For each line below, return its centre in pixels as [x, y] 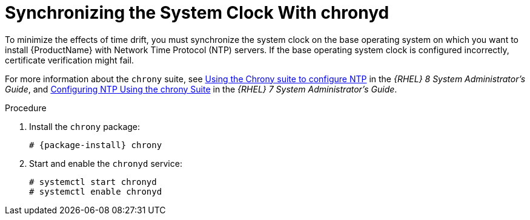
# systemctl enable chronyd [96, 191]
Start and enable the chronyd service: [106, 163]
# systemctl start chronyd [93, 182]
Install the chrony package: [85, 126]
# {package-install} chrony [96, 145]
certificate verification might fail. [70, 60]
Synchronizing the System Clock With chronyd [197, 13]
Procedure [26, 108]
